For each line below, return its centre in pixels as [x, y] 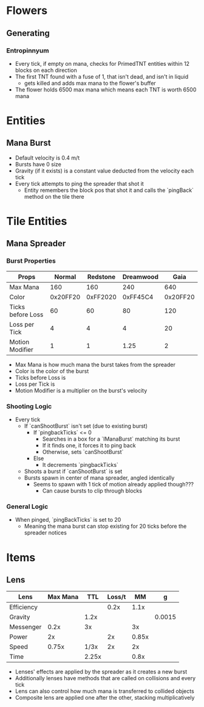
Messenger [25, 627]
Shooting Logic [29, 406]
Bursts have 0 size [38, 164]
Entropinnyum [28, 51]
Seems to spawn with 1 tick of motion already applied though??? [114, 485]
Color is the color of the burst [52, 371]
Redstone [101, 277]
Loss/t [117, 597]
